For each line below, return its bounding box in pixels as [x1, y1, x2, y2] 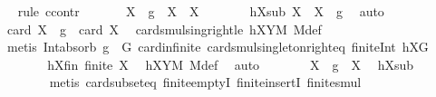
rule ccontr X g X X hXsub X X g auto [17, 2, 384, 20]
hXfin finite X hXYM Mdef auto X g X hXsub [47, 54, 414, 73]
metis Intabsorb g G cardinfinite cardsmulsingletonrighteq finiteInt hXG [6, 37, 429, 56]
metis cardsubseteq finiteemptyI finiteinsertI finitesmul [49, 73, 362, 92]
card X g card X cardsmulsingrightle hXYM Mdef [6, 19, 322, 38]
